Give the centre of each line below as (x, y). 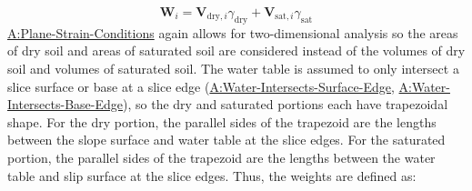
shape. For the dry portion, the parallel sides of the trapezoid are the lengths (222, 121)
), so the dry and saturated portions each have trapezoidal (286, 104)
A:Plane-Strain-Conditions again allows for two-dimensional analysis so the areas (233, 32)
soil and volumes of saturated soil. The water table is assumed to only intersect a (233, 68)
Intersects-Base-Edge (65, 104)
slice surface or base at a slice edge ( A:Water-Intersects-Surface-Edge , (201, 86)
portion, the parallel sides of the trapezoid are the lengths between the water (221, 157)
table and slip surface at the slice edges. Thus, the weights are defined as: (212, 175)
